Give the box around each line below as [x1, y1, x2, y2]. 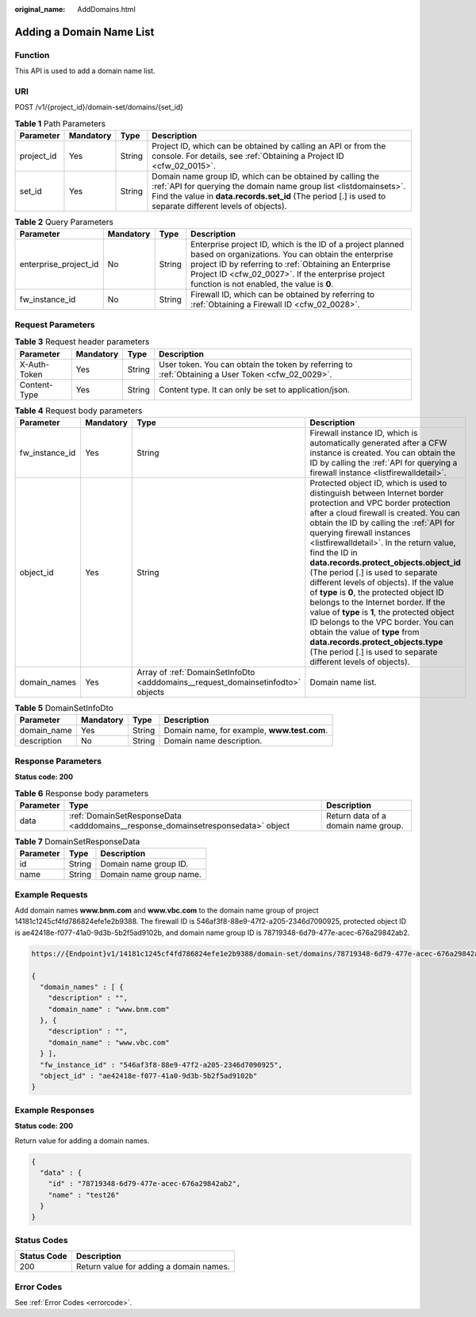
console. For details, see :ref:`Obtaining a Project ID [152, 151, 344, 162]
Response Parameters [14, 755, 102, 767]
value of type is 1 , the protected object [309, 606, 455, 617]
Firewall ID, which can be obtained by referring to [190, 289, 374, 300]
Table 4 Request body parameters [14, 405, 143, 416]
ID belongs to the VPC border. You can [309, 616, 454, 628]
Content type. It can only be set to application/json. [159, 384, 351, 395]
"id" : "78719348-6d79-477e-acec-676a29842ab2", [48, 1180, 241, 1188]
